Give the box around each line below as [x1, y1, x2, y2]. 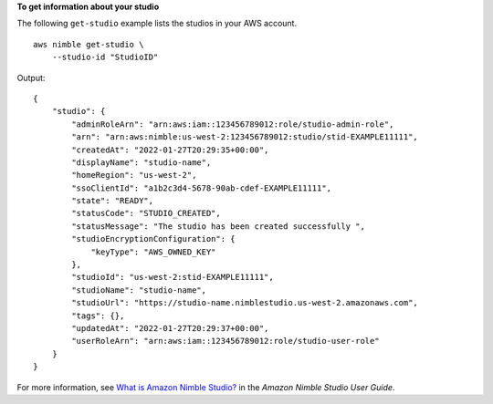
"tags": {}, [71, 310, 125, 321]
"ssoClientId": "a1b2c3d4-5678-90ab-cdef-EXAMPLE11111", [71, 182, 332, 193]
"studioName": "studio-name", [71, 285, 207, 295]
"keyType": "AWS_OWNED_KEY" [90, 246, 216, 257]
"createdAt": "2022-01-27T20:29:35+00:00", [71, 144, 269, 155]
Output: [16, 72, 46, 83]
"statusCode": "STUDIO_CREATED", [71, 208, 221, 219]
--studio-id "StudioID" [51, 52, 159, 63]
